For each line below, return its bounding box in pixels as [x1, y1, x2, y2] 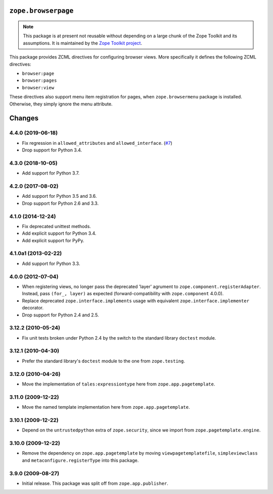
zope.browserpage [9, 7, 74, 15]
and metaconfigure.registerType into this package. [22, 457, 139, 463]
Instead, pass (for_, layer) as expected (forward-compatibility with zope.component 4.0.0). [22, 291, 224, 297]
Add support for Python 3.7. [22, 170, 80, 176]
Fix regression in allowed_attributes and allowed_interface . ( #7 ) [22, 140, 173, 146]
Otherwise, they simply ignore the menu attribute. [9, 101, 113, 107]
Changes [9, 114, 39, 123]
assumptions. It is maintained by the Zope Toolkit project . [23, 40, 143, 46]
